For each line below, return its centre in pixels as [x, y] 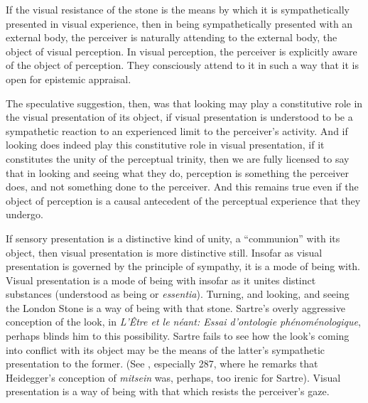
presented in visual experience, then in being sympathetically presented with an [179, 23]
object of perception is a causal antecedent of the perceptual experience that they [183, 200]
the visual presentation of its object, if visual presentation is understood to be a [179, 117]
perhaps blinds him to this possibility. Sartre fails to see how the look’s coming [178, 336]
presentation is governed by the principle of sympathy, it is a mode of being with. [183, 266]
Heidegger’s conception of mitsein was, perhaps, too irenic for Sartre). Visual [173, 377]
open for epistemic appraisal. [69, 79]
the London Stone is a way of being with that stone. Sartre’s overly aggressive [175, 307]
